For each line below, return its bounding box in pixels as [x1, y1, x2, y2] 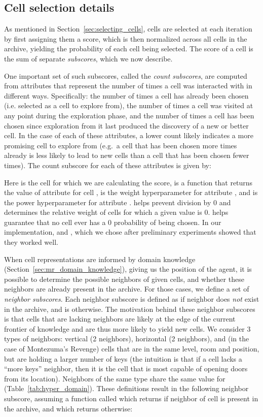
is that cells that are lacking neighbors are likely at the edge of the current [4, 313, 236, 324]
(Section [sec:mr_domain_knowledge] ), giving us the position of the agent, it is [4, 264, 252, 274]
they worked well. [4, 237, 58, 247]
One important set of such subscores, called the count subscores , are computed [4, 70, 247, 81]
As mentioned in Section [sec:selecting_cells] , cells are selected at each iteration [4, 23, 252, 34]
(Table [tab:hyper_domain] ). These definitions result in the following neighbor [4, 383, 249, 394]
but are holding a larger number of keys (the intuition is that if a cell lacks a [4, 353, 242, 364]
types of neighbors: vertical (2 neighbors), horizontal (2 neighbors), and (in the [4, 333, 249, 344]
